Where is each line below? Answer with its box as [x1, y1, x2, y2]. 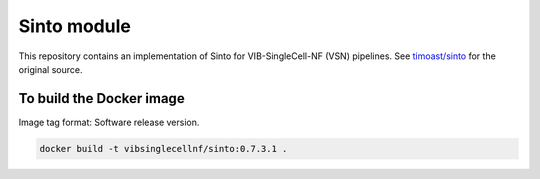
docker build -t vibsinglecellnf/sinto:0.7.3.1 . [39, 143, 288, 154]
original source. [18, 63, 83, 75]
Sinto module [18, 15, 132, 37]
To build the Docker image [18, 90, 185, 107]
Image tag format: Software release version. [18, 116, 200, 128]
